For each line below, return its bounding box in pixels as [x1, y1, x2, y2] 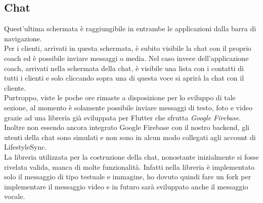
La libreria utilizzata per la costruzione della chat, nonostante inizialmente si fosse [4, 151, 259, 162]
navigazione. [4, 33, 42, 43]
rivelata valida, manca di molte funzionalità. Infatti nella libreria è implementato [4, 161, 255, 172]
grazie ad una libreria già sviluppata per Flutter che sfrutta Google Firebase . [4, 112, 241, 122]
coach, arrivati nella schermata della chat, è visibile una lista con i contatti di [4, 62, 244, 73]
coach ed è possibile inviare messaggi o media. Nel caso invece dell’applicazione [4, 52, 249, 63]
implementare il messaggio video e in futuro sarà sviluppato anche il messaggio [4, 181, 248, 191]
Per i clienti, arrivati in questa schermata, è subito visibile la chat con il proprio [4, 43, 251, 53]
